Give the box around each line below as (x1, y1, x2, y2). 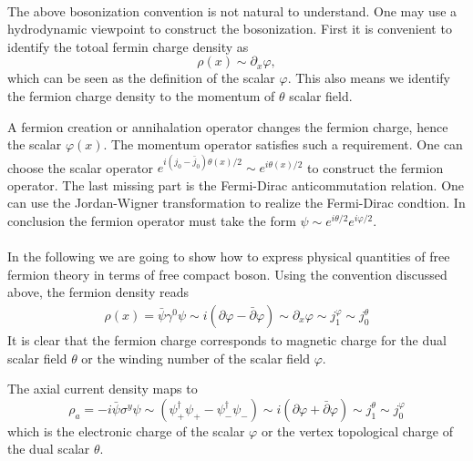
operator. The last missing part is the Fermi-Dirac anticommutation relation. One (7, 175, 465, 194)
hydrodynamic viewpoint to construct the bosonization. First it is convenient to (7, 19, 452, 38)
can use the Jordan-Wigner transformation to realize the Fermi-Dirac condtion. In (7, 193, 466, 212)
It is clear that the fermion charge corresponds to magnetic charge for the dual (7, 331, 447, 350)
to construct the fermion (307, 158, 444, 177)
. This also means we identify (287, 68, 451, 87)
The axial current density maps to (7, 379, 198, 398)
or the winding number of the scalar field (81, 348, 311, 367)
